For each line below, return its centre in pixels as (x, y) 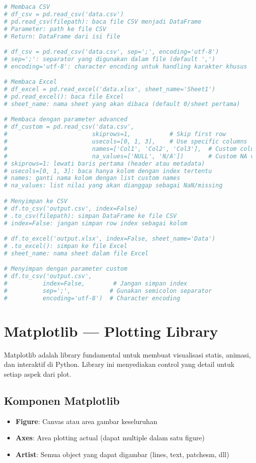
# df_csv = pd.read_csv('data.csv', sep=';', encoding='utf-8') (112, 52)
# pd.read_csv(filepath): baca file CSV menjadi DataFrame (103, 21)
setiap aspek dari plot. (38, 374)
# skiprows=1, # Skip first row (115, 134)
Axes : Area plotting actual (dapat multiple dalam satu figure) (110, 438)
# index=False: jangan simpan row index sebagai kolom (96, 223)
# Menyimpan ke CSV (36, 201)
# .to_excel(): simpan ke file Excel (66, 246)
